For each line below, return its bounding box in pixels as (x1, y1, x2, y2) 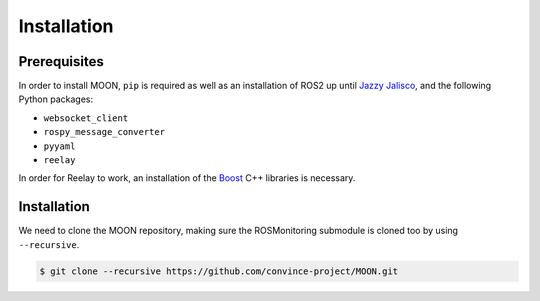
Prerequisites (18, 53, 104, 70)
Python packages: (18, 93, 94, 105)
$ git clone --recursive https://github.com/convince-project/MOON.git (39, 265, 399, 277)
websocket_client (43, 112, 129, 124)
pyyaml (43, 140, 76, 152)
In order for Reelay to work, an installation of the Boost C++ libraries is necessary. (18, 172, 356, 184)
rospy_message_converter (43, 126, 165, 138)
